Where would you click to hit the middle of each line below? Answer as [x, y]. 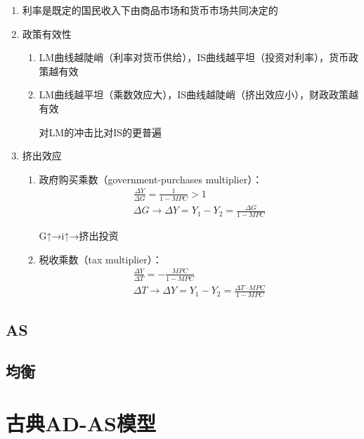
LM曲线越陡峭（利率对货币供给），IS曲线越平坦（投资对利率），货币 [194, 57]
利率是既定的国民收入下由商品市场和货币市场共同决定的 [150, 10]
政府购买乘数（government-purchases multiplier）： [151, 179]
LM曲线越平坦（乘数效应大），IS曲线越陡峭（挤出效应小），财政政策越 [199, 94]
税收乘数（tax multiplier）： [100, 259]
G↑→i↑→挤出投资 [79, 236]
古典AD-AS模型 [81, 422]
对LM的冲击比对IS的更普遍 [100, 132]
